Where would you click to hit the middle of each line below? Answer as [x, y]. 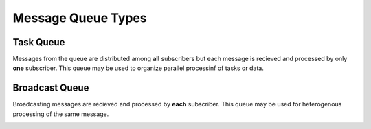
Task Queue [39, 42]
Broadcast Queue [51, 88]
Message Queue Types [80, 18]
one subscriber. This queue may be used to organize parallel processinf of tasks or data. [138, 68]
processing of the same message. [61, 114]
